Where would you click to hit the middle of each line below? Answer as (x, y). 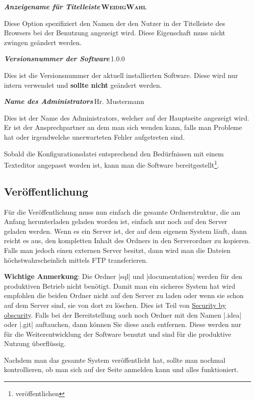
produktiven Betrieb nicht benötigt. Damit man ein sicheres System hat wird (120, 286)
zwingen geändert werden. (43, 42)
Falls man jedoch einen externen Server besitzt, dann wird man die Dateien (117, 250)
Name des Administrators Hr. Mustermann (74, 101)
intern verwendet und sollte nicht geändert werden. (83, 85)
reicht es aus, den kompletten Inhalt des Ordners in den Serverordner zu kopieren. (127, 240)
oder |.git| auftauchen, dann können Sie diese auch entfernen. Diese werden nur (123, 324)
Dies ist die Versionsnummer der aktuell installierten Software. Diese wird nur (121, 75)
